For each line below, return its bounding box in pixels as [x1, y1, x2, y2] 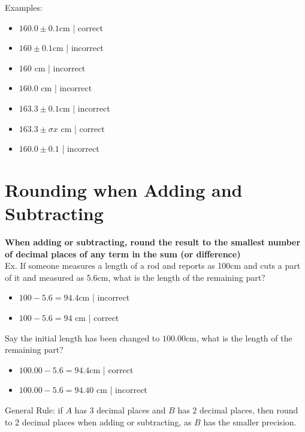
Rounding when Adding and [5, 177, 243, 202]
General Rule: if [5, 404, 63, 416]
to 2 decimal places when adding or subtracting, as [5, 415, 192, 428]
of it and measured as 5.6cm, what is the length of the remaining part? [5, 271, 265, 283]
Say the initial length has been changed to [5, 331, 160, 344]
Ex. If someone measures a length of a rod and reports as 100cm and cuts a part [5, 259, 301, 272]
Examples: [5, 1, 43, 13]
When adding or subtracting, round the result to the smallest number [5, 236, 301, 248]
